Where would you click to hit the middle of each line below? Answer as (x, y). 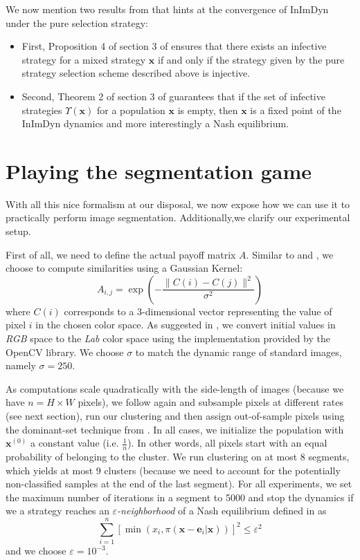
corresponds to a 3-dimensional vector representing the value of (198, 311)
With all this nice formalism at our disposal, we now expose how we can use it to (178, 204)
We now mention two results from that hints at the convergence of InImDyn (167, 9)
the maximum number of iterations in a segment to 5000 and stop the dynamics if (180, 497)
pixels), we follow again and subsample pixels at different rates (210, 402)
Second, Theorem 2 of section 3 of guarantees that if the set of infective (173, 96)
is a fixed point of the (296, 110)
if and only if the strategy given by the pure (251, 59)
